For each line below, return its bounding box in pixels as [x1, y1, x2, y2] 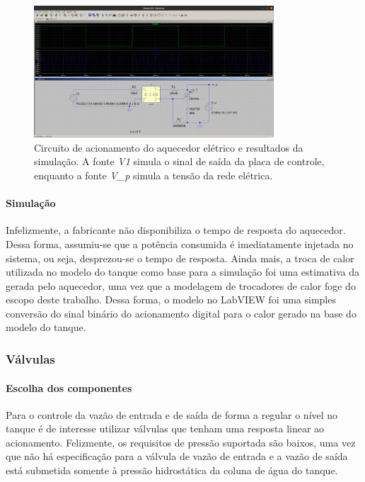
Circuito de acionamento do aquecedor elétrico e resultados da [34, 140, 303, 155]
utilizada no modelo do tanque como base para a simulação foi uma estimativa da [6, 264, 359, 279]
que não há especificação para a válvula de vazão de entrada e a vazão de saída [6, 449, 348, 464]
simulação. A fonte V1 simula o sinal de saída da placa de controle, [34, 154, 325, 169]
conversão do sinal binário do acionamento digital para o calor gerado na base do [6, 306, 357, 320]
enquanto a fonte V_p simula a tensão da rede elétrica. [34, 167, 273, 182]
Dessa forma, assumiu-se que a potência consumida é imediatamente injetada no [6, 236, 354, 251]
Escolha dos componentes [6, 380, 132, 395]
